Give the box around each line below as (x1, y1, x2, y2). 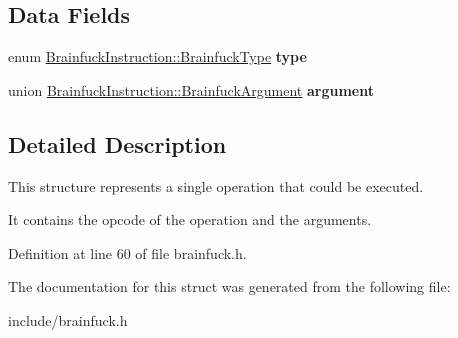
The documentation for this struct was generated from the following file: (8, 276, 451, 297)
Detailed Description (8, 128, 227, 159)
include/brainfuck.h (8, 309, 128, 330)
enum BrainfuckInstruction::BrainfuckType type (8, 46, 307, 67)
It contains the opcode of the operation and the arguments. (8, 209, 372, 230)
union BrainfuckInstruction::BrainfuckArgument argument (8, 79, 374, 100)
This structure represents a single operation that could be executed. (8, 175, 424, 196)
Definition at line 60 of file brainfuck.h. (8, 242, 247, 263)
